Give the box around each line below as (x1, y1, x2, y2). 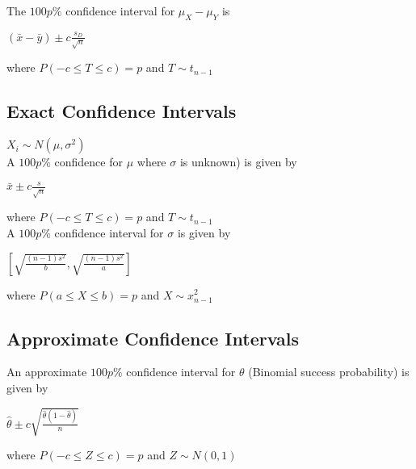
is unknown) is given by (179, 153, 297, 170)
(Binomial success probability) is (248, 363, 410, 380)
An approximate (6, 363, 87, 380)
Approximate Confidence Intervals (6, 325, 300, 350)
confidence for (54, 153, 123, 170)
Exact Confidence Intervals (6, 98, 237, 124)
